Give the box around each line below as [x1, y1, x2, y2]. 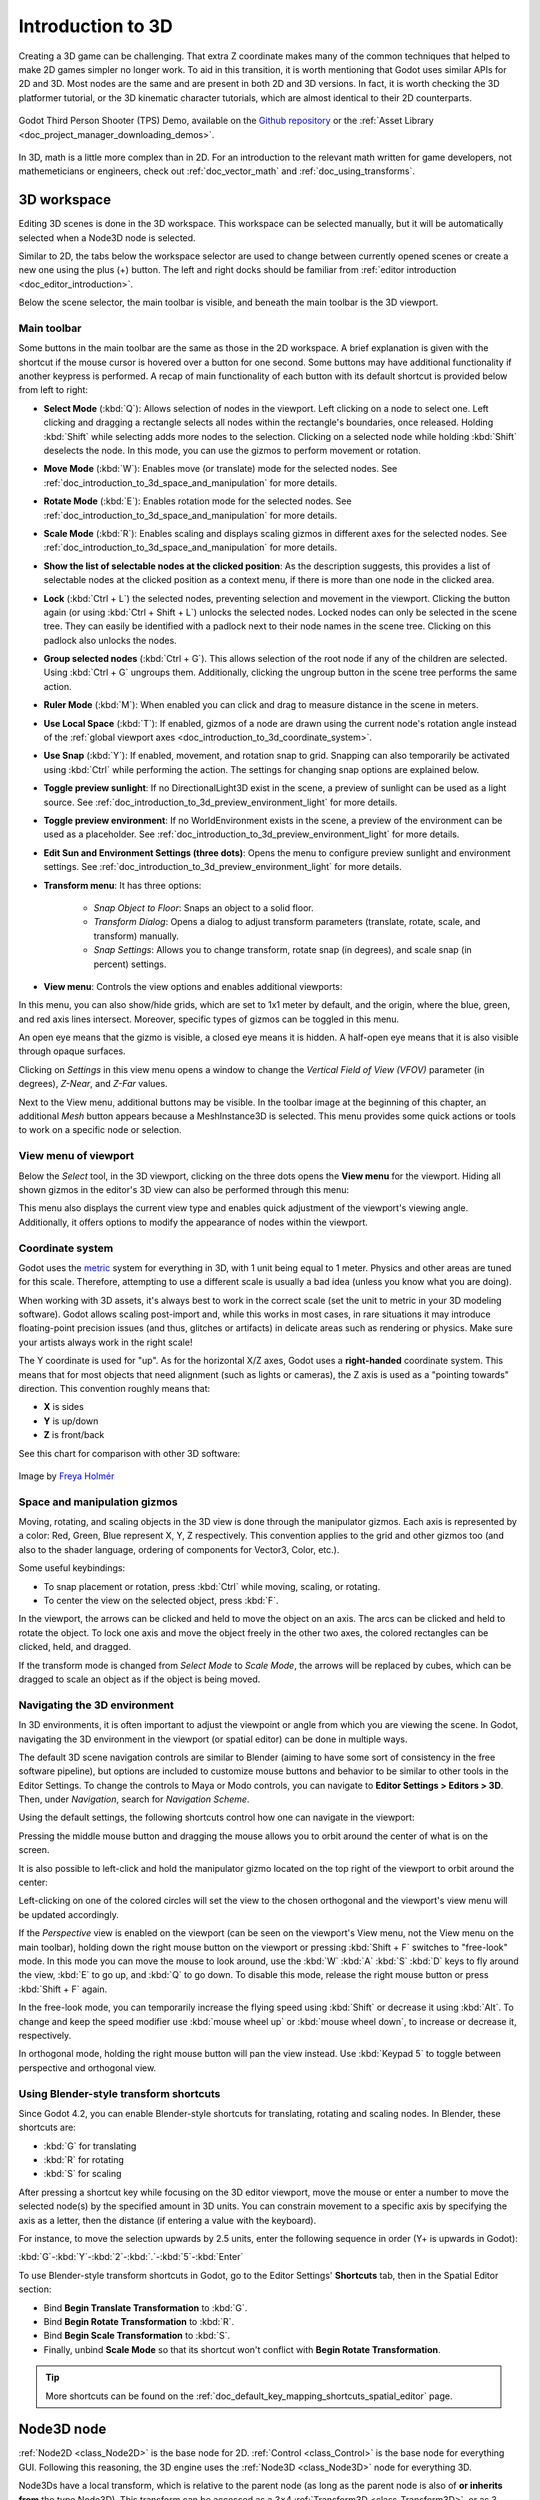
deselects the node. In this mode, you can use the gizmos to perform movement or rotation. [43, 445, 422, 457]
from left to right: [18, 384, 89, 396]
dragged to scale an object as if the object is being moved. [18, 1673, 261, 1685]
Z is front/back [43, 1429, 105, 1441]
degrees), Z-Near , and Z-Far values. [18, 1078, 169, 1090]
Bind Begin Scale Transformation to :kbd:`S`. [43, 2330, 230, 2342]
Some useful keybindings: [18, 1562, 126, 1574]
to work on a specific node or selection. [18, 1124, 182, 1136]
